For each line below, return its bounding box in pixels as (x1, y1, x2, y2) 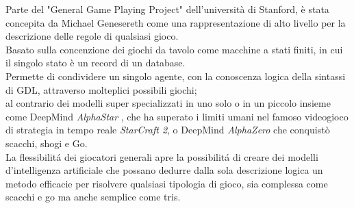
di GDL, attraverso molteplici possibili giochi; (5, 82, 197, 96)
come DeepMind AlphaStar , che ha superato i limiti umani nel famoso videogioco (5, 109, 349, 123)
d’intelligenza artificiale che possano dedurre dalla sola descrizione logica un (5, 163, 323, 177)
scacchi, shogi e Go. (5, 135, 88, 150)
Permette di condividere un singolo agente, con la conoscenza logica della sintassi (5, 68, 346, 83)
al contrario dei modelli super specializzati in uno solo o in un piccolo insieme (5, 96, 331, 110)
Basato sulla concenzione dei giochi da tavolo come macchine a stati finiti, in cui (5, 42, 343, 56)
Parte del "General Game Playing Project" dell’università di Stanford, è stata (5, 2, 329, 16)
